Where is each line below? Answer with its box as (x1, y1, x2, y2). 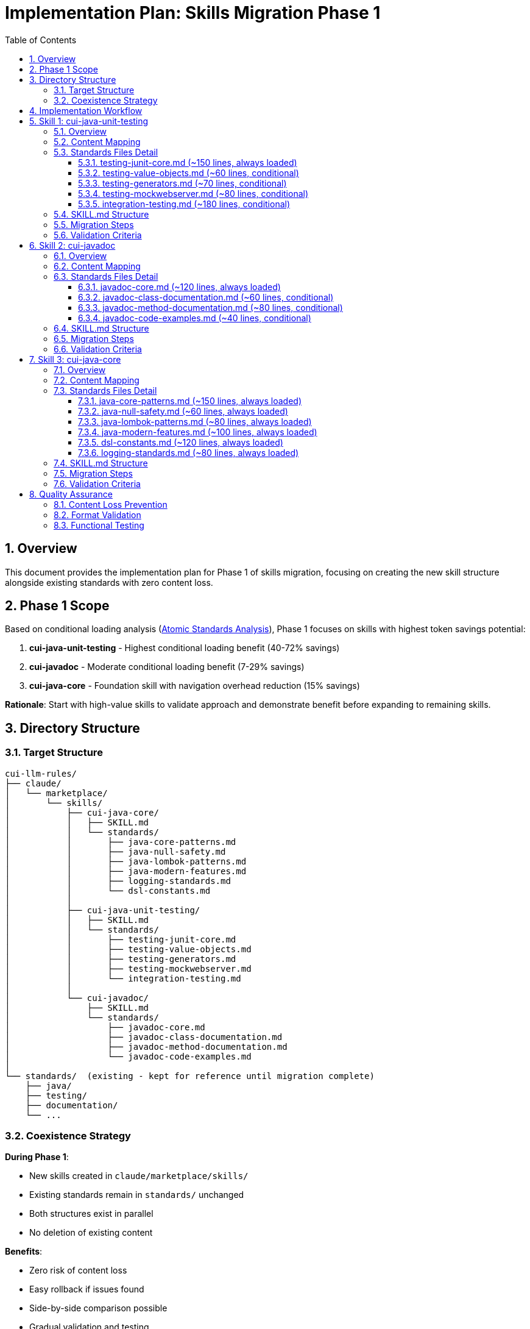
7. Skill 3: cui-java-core (29, 354, 121, 365)
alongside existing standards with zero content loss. (5, 577, 213, 588)
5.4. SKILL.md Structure (54, 208, 149, 219)
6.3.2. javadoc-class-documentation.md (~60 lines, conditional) (78, 291, 334, 302)
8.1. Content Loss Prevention (54, 499, 168, 510)
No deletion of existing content (29, 1227, 153, 1238)
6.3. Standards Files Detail (54, 271, 158, 282)
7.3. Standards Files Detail (54, 385, 157, 396)
